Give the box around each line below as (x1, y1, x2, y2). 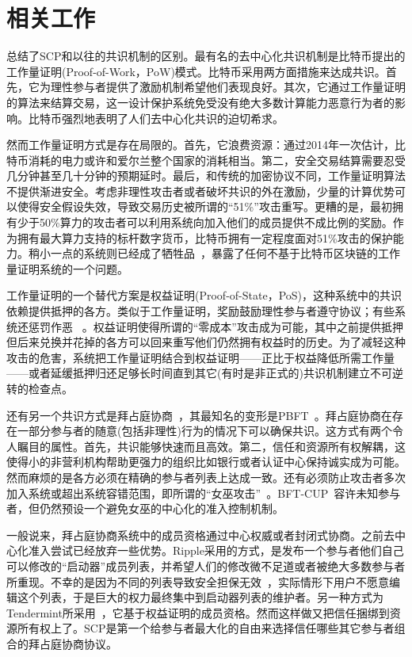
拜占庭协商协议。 (28, 635, 117, 651)
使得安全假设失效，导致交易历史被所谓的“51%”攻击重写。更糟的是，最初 (17, 198, 392, 215)
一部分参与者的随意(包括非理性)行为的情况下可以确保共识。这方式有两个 (17, 422, 392, 439)
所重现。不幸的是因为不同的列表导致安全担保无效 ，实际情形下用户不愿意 (6, 573, 389, 590)
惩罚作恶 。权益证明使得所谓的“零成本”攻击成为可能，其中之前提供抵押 (28, 318, 403, 334)
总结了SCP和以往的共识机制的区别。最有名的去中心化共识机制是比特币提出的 (6, 48, 406, 64)
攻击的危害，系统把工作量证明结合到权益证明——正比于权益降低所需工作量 (6, 349, 395, 365)
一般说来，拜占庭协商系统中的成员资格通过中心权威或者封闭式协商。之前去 (6, 526, 395, 543)
